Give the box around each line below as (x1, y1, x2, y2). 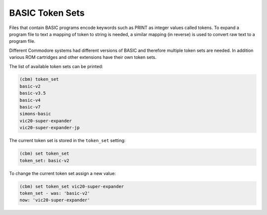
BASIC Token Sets (9, 7, 85, 18)
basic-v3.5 (19, 90, 46, 96)
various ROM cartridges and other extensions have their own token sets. (9, 54, 157, 60)
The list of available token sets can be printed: (9, 63, 103, 69)
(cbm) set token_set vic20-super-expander (19, 183, 124, 189)
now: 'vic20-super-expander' (19, 197, 90, 203)
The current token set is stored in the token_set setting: (9, 138, 126, 143)
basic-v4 (19, 97, 41, 103)
